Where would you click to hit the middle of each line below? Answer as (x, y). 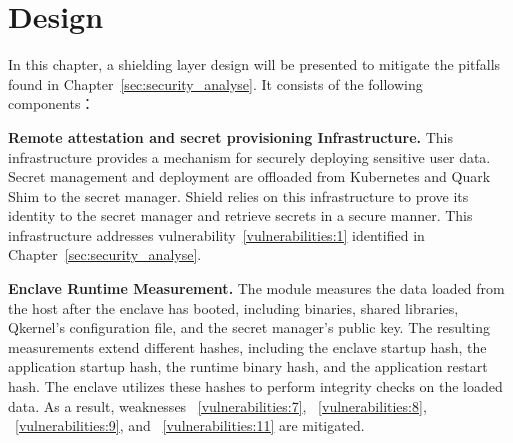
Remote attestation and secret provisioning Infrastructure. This (230, 136)
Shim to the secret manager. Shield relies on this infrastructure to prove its (238, 195)
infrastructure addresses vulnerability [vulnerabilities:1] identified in (216, 234)
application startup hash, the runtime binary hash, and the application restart (248, 366)
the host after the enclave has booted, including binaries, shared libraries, (233, 307)
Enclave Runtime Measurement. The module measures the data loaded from (256, 288)
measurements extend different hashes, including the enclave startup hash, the (247, 346)
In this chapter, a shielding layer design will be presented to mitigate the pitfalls (254, 64)
